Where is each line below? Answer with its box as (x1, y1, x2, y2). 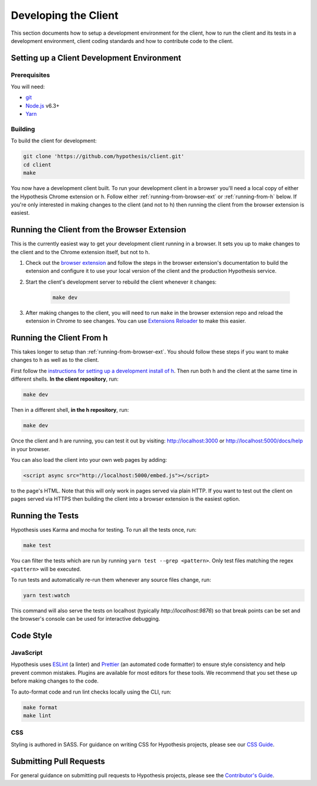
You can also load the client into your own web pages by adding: (11, 456, 167, 463)
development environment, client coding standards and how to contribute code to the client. (11, 37, 234, 44)
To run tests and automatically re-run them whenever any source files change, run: (11, 576, 211, 583)
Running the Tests (11, 511, 79, 521)
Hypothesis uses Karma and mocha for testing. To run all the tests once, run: (11, 527, 197, 534)
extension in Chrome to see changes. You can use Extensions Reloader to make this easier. (25, 318, 247, 325)
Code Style (11, 631, 52, 641)
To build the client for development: (11, 137, 97, 144)
